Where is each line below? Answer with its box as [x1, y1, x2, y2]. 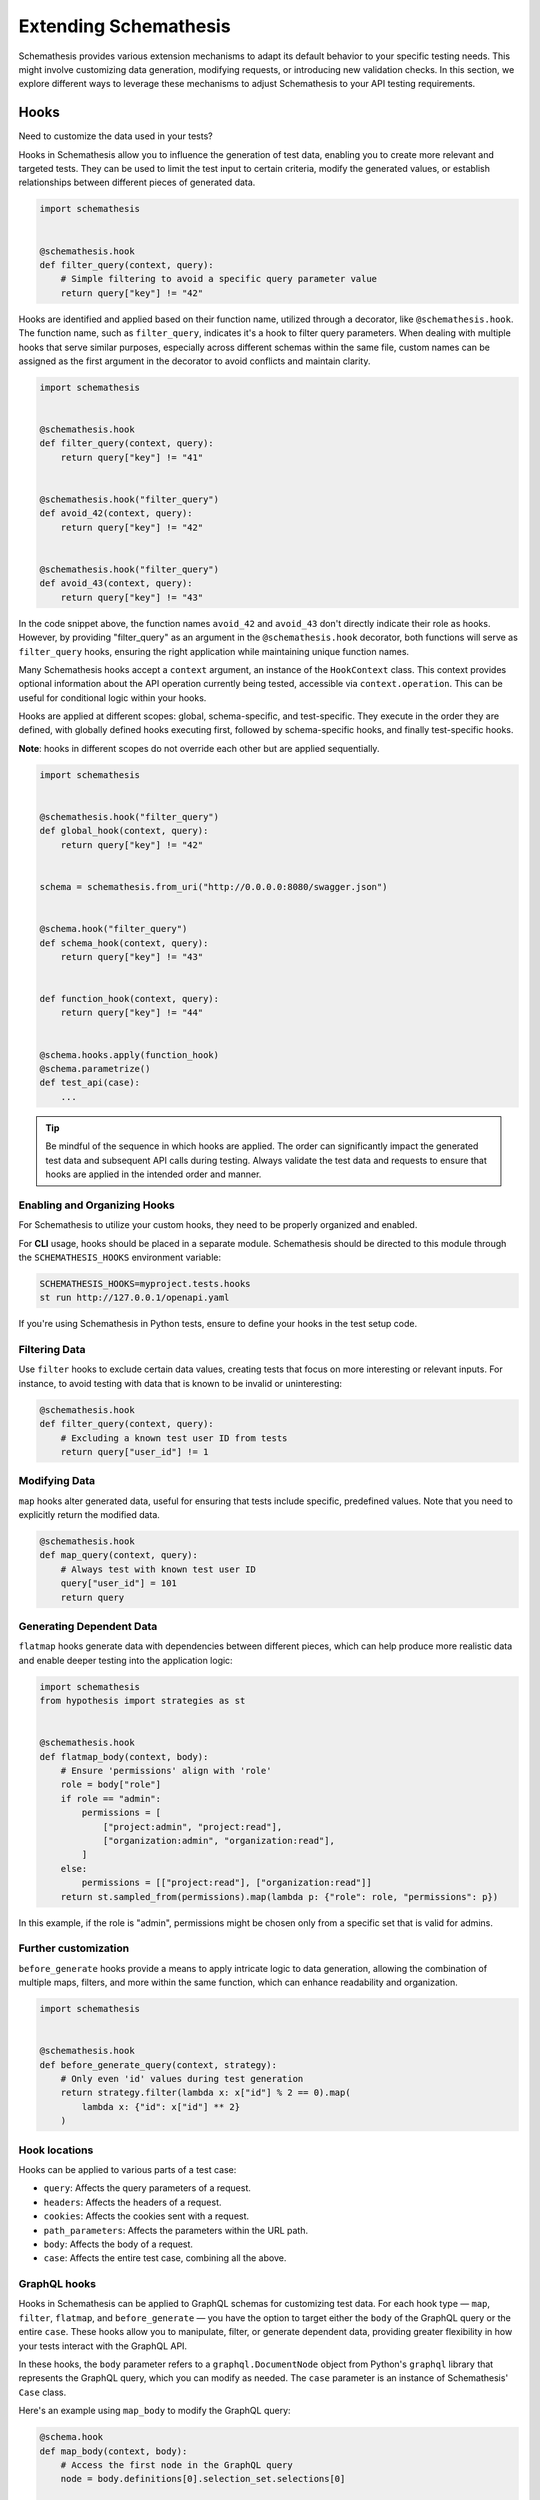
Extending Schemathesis [18, 15, 231, 37]
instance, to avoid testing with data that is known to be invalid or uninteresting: [18, 1377, 343, 1389]
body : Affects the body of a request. [43, 2238, 194, 2250]
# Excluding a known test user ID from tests [60, 1432, 288, 1444]
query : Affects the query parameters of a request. [43, 2182, 252, 2194]
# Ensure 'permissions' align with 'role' [60, 1765, 272, 1777]
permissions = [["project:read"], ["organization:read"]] [81, 1877, 372, 1889]
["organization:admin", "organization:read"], [102, 1835, 335, 1847]
